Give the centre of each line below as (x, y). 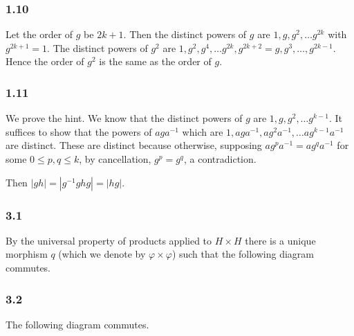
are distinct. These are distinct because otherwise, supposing (134, 145)
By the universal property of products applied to (109, 240)
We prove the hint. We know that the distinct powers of (124, 118)
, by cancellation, (115, 159)
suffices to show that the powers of (79, 131)
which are (203, 131)
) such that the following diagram (243, 254)
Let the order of (39, 34)
